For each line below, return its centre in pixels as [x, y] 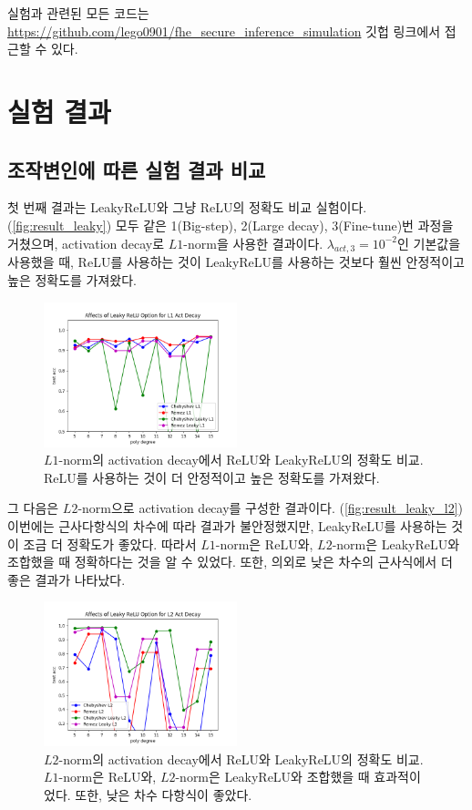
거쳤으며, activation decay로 [86, 243]
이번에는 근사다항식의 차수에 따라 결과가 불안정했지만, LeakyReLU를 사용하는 [227, 525]
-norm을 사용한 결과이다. [253, 243]
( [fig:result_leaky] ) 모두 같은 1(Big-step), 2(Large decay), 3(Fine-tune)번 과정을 [231, 225]
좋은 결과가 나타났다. [67, 579]
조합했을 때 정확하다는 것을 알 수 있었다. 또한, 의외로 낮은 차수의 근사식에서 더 [230, 562]
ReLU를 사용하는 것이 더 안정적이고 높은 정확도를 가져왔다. [212, 477]
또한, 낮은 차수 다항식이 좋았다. [164, 795]
